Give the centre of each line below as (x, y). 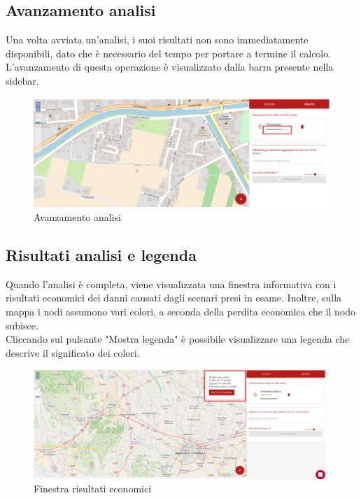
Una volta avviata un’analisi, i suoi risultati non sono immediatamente (157, 40)
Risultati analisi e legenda (101, 255)
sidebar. (22, 80)
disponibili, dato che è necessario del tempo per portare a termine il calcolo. (169, 53)
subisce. (22, 325)
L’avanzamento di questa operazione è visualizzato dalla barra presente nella (170, 67)
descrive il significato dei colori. (73, 352)
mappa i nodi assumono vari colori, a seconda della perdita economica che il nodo (181, 312)
